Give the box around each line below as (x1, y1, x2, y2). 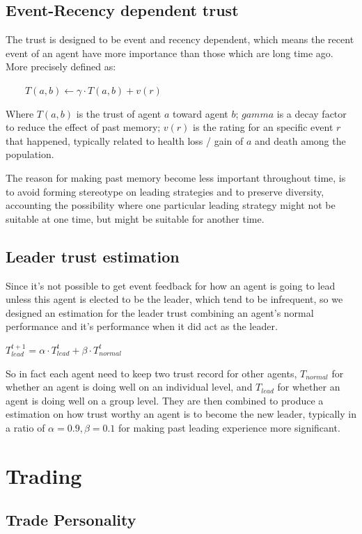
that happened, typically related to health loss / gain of (6, 133, 244, 148)
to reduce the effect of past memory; (6, 120, 161, 134)
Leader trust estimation (6, 245, 180, 267)
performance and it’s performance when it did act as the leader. (6, 319, 278, 333)
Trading (6, 461, 82, 489)
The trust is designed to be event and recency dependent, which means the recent (6, 32, 354, 47)
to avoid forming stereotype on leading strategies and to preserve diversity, (6, 184, 324, 198)
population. (6, 147, 54, 162)
